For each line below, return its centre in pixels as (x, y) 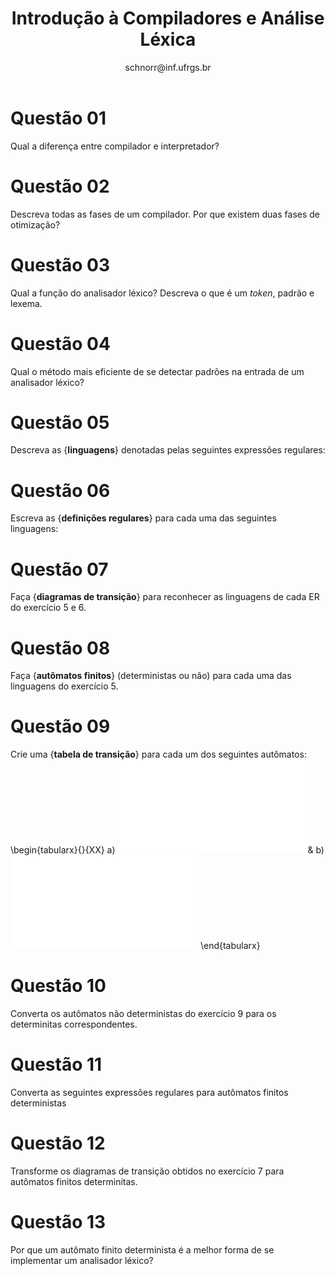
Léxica (168, 39)
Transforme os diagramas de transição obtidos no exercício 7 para (147, 1171)
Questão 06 (60, 490)
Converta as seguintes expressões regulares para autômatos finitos (149, 1093)
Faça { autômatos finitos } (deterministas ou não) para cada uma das (151, 676)
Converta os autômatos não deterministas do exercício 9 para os (143, 1014)
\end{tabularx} (230, 946)
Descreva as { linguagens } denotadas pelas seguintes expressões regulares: (168, 450)
